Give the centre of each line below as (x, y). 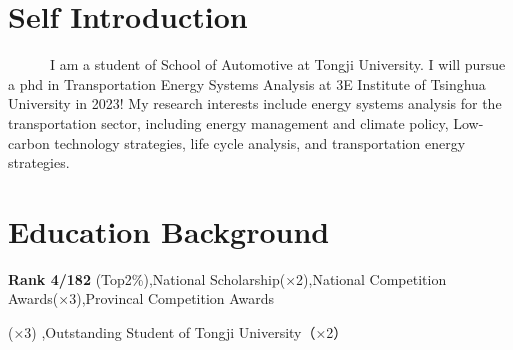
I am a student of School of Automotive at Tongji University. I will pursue (277, 64)
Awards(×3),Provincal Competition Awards (141, 298)
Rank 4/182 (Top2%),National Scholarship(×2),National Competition (227, 278)
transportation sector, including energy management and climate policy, (228, 122)
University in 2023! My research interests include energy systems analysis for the (255, 103)
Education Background (169, 230)
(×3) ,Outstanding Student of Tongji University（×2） (178, 332)
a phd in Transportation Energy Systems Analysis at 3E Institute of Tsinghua (247, 83)
